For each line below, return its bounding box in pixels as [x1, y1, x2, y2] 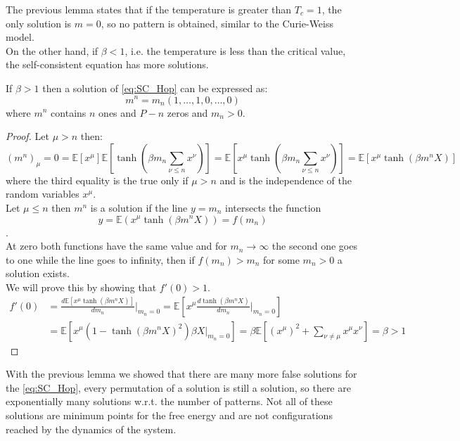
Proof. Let [6, 129, 49, 143]
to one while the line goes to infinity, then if [6, 252, 195, 267]
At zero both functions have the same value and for [6, 238, 227, 253]
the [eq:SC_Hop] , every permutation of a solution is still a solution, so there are [6, 380, 351, 395]
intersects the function [225, 200, 321, 215]
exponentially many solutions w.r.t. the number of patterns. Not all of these [6, 394, 333, 409]
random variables [6, 186, 79, 201]
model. [6, 30, 34, 44]
